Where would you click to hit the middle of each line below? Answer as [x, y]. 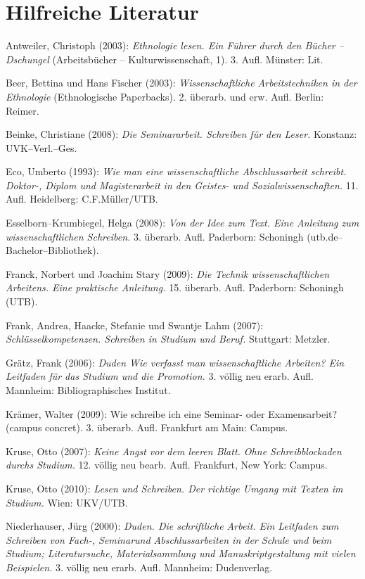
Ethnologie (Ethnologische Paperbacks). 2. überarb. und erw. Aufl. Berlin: [165, 96]
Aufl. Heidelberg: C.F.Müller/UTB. [82, 199]
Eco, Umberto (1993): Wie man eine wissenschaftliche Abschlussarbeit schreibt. [176, 171]
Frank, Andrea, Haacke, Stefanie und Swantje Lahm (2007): [135, 325]
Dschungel [27, 59]
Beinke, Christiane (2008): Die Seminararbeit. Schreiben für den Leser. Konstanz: [181, 134]
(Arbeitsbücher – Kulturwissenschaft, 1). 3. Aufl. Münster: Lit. [188, 59]
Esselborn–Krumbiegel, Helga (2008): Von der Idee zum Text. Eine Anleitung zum [182, 223]
